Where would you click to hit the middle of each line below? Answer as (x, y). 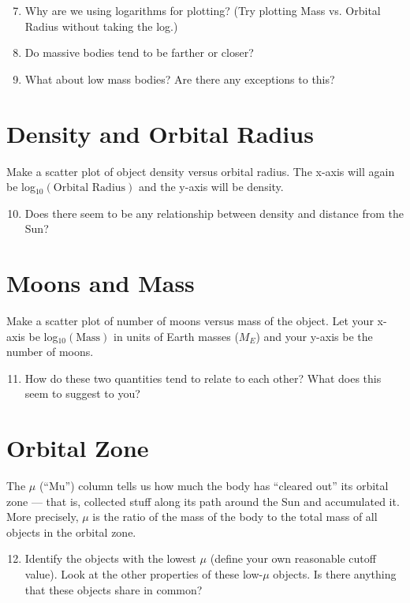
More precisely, (43, 517)
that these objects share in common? (114, 589)
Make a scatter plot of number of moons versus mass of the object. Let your (190, 320)
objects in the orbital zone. (71, 532)
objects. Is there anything (335, 574)
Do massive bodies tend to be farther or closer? (139, 52)
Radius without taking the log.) (101, 26)
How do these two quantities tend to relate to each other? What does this (203, 378)
